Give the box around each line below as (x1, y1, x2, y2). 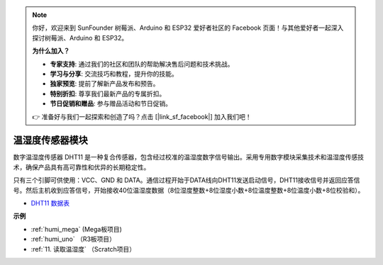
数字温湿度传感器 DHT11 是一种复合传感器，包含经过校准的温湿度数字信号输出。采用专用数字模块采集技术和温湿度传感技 (13, 153, 365, 162)
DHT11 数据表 (30, 198, 70, 207)
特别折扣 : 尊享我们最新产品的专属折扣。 (50, 89, 166, 98)
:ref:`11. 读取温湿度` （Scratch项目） (30, 244, 136, 253)
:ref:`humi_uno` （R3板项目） (30, 235, 116, 244)
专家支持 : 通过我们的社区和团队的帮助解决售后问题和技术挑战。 (50, 60, 234, 68)
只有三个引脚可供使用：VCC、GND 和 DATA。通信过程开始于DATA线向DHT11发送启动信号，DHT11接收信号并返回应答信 (13, 176, 360, 184)
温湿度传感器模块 (13, 135, 88, 147)
